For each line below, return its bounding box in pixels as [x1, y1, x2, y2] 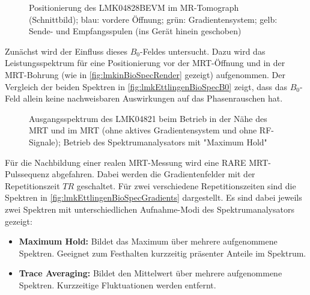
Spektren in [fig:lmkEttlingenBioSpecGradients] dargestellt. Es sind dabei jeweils [5, 191, 302, 204]
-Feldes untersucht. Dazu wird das [140, 44, 266, 57]
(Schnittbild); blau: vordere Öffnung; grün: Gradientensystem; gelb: [29, 13, 278, 25]
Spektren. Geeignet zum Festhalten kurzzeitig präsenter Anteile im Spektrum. [19, 246, 306, 259]
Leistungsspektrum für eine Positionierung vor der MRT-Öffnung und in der [5, 56, 285, 69]
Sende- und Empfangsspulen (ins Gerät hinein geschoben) [29, 25, 242, 37]
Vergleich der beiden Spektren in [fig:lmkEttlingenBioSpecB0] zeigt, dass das [5, 80, 287, 93]
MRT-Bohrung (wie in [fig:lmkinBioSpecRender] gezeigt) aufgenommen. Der [5, 68, 286, 81]
